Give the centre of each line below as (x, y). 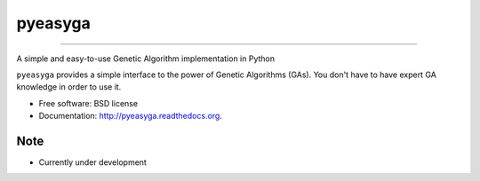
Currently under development (92, 162)
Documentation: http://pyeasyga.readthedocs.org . (130, 116)
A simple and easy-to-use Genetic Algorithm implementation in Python (146, 59)
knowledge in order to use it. (69, 87)
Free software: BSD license (88, 103)
